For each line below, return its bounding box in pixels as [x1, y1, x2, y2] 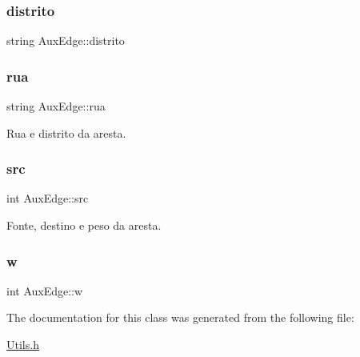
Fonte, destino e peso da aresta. [6, 217, 162, 234]
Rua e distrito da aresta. [6, 124, 126, 141]
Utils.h [6, 336, 39, 353]
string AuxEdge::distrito [6, 32, 125, 49]
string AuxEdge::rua [6, 98, 106, 114]
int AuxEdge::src [6, 190, 89, 207]
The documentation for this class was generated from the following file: [6, 309, 354, 326]
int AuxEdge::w [6, 282, 83, 299]
